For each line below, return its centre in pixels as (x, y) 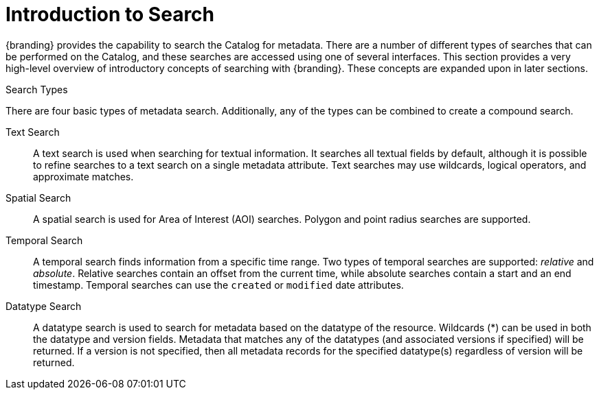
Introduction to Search (110, 14)
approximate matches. (83, 176)
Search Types (37, 89)
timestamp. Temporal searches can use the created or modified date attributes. (218, 285)
